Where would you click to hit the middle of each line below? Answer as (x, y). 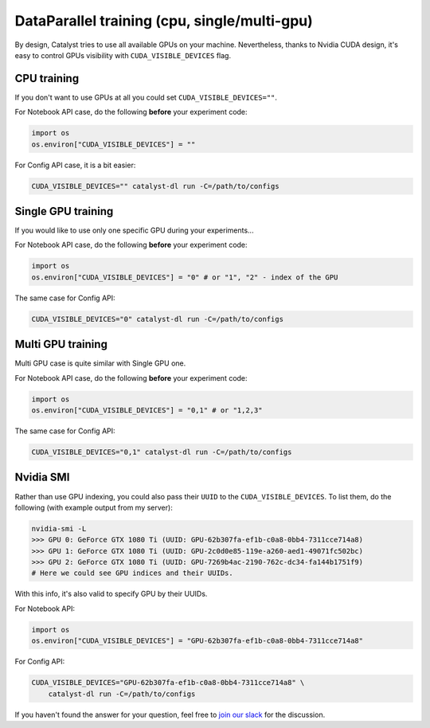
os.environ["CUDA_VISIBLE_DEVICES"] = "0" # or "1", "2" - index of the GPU (185, 277)
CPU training (47, 78)
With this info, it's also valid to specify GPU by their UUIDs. (111, 594)
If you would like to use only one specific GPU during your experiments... (134, 230)
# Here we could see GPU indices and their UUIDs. (133, 573)
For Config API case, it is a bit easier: (75, 165)
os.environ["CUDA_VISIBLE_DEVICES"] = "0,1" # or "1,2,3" (147, 411)
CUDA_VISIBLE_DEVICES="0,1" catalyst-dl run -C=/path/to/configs (162, 452)
